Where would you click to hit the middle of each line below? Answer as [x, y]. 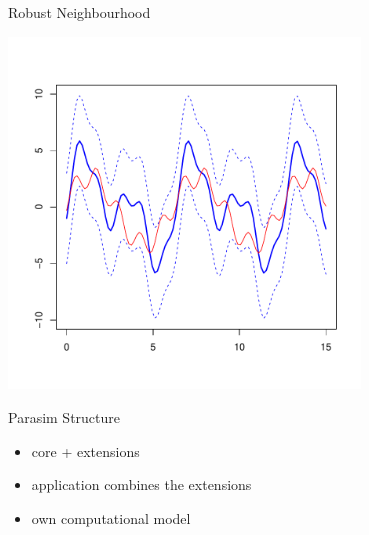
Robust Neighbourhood [79, 12]
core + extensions [85, 450]
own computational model [111, 517]
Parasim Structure [64, 416]
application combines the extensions [141, 484]
